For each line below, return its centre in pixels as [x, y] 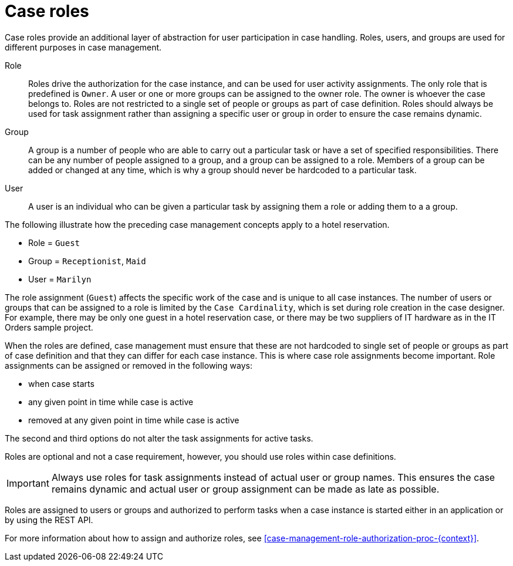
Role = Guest [54, 242]
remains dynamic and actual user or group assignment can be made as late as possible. [245, 489]
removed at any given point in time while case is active [134, 420]
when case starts [61, 383]
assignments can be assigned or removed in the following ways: [129, 365]
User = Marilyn [60, 279]
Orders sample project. [49, 327]
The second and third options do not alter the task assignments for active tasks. [159, 438]
